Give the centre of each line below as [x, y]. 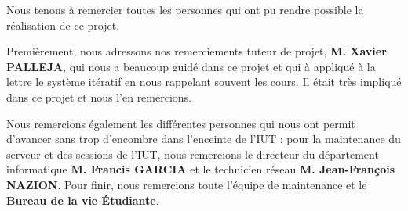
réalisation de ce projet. [63, 25]
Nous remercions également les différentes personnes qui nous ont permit [181, 123]
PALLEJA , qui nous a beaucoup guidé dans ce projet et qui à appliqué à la [191, 66]
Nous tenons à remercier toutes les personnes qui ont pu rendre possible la [185, 9]
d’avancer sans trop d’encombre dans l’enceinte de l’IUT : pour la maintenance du [204, 139]
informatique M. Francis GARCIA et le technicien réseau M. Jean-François [201, 169]
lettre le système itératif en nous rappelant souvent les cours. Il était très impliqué [204, 82]
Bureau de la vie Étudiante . [83, 200]
